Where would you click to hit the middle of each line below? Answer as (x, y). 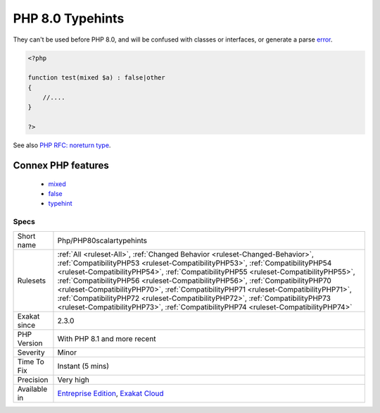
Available (32, 389)
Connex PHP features (61, 166)
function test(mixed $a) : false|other (96, 78)
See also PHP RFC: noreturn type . (62, 145)
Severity (31, 352)
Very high (73, 379)
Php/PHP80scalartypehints (102, 240)
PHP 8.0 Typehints (69, 18)
